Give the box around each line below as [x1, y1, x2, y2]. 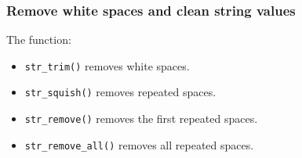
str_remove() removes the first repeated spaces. [24, 110, 258, 127]
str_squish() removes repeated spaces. [24, 84, 216, 100]
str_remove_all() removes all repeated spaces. [24, 136, 254, 153]
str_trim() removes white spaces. [24, 57, 190, 74]
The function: [6, 31, 71, 48]
